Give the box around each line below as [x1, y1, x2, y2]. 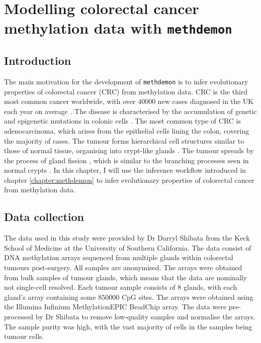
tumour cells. [4, 331, 44, 341]
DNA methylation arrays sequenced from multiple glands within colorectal [4, 252, 233, 263]
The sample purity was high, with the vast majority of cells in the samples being [4, 321, 252, 331]
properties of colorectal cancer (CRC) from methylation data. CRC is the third [4, 86, 248, 96]
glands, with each [183, 282, 237, 292]
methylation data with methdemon [4, 18, 232, 38]
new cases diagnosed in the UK [157, 96, 254, 106]
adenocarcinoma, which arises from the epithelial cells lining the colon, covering [4, 125, 249, 136]
